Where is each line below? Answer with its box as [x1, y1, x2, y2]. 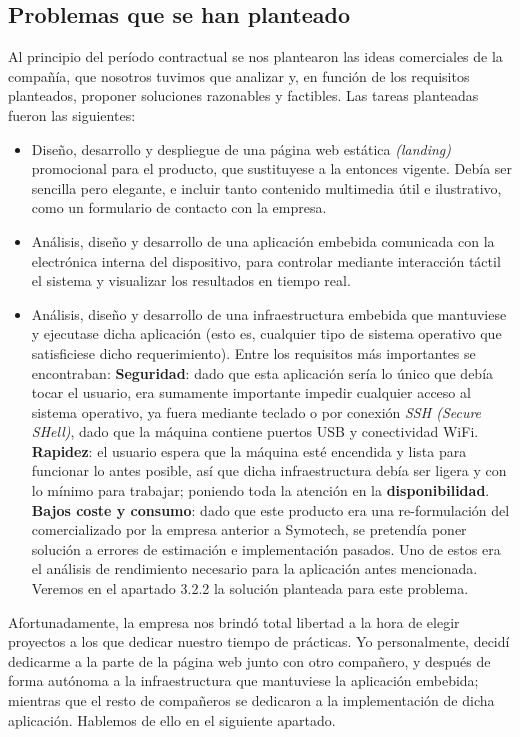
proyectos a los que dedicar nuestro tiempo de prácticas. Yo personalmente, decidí [8, 631, 510, 652]
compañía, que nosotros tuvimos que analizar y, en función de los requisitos [8, 65, 470, 86]
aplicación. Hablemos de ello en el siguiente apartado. [8, 709, 336, 730]
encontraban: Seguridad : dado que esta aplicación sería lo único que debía [31, 362, 494, 383]
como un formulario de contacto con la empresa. [31, 197, 327, 218]
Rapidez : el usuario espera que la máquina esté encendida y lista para [31, 440, 467, 461]
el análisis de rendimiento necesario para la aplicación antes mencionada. [31, 558, 478, 579]
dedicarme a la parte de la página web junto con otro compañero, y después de [8, 650, 491, 671]
